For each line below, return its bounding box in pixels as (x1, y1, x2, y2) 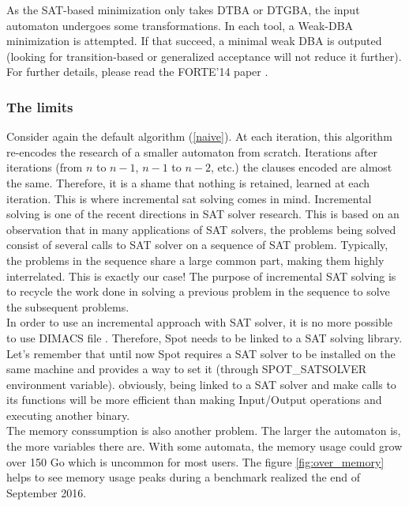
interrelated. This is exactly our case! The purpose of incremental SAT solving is (6, 267, 396, 284)
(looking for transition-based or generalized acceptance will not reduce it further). (6, 47, 402, 64)
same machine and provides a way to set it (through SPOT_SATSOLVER (6, 361, 367, 377)
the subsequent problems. (6, 298, 129, 315)
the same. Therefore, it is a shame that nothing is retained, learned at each (6, 174, 370, 191)
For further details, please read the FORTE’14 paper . (6, 63, 268, 80)
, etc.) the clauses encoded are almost (211, 159, 392, 176)
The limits (6, 96, 73, 116)
